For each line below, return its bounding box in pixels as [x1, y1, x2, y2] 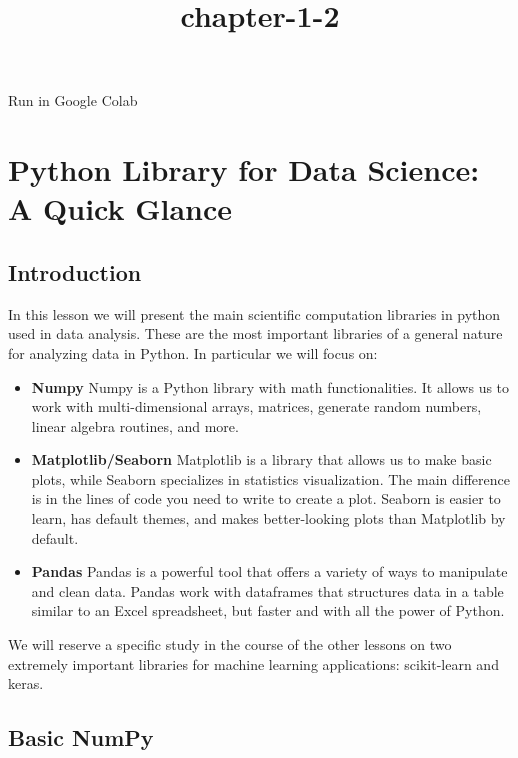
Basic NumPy [8, 722, 154, 753]
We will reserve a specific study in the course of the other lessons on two [8, 634, 452, 655]
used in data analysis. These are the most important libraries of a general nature [8, 323, 503, 344]
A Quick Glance [8, 188, 233, 229]
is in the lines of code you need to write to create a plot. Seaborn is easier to [31, 488, 501, 509]
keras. [8, 673, 44, 694]
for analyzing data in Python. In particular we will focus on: [8, 342, 378, 363]
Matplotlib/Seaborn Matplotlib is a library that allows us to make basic [31, 449, 492, 470]
